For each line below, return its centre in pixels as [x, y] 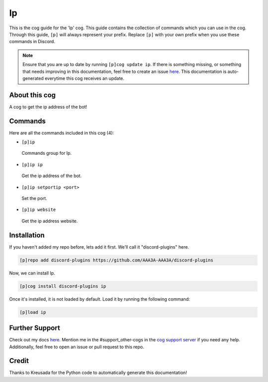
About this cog [33, 95]
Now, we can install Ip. [32, 273]
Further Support [35, 328]
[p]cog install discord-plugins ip [63, 286]
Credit [19, 361]
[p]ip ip [32, 164]
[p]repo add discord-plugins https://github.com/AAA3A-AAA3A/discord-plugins [116, 260]
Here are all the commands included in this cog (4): [62, 133]
